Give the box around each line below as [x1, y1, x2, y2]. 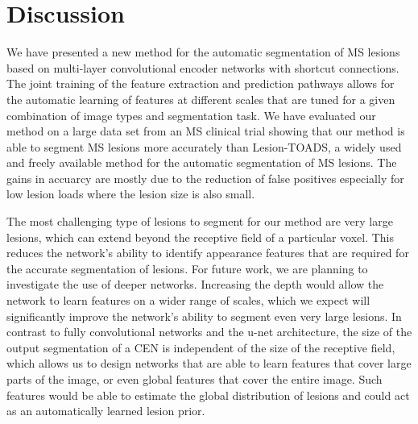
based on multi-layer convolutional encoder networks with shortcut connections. [6, 59, 399, 76]
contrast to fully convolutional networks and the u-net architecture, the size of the [6, 323, 412, 340]
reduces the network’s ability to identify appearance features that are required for [6, 244, 409, 261]
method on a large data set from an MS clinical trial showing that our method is [6, 123, 405, 139]
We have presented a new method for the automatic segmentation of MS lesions [6, 44, 400, 60]
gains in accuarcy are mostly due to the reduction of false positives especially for [6, 169, 404, 186]
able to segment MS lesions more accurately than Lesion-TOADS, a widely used [6, 138, 402, 155]
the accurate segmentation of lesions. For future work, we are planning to [6, 260, 368, 276]
